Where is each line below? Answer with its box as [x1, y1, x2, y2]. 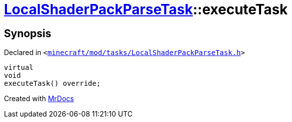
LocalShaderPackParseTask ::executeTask [4, 1, 288, 18]
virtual [4, 63, 34, 72]
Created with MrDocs [4, 94, 74, 103]
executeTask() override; [4, 79, 101, 88]
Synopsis [4, 27, 51, 40]
